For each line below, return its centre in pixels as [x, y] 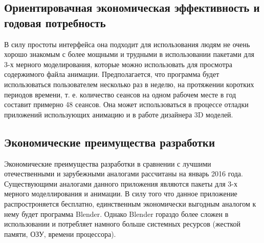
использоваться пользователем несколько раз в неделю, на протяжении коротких [129, 84]
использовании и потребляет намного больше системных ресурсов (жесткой [123, 224]
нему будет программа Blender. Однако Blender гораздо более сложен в [116, 214]
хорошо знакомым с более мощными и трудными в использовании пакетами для [129, 54]
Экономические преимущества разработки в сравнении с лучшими [108, 163]
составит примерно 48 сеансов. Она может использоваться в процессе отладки [126, 104]
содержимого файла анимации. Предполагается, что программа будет [112, 74]
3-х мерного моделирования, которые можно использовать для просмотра [118, 64]
